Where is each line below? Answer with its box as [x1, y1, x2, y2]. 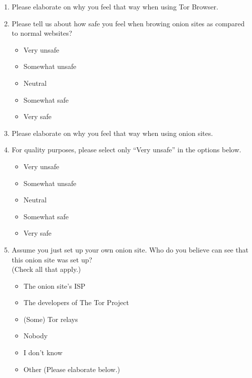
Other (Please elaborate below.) [23, 364, 120, 374]
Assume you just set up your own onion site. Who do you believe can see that [11, 244, 249, 254]
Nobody [23, 330, 48, 341]
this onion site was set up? [11, 254, 92, 264]
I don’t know [23, 347, 63, 358]
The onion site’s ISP [23, 280, 85, 291]
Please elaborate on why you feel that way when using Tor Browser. [11, 1, 218, 11]
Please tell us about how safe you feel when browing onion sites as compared [11, 18, 245, 28]
